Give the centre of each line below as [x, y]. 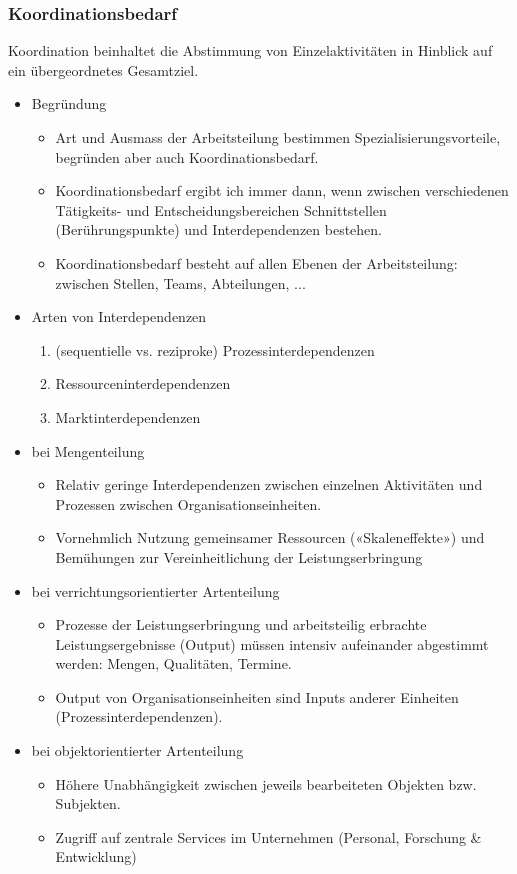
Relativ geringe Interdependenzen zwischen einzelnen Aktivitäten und [269, 484]
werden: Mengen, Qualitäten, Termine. [173, 663]
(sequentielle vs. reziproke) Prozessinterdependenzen [215, 349]
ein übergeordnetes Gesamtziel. [103, 69]
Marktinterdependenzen [128, 416]
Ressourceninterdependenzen [143, 383]
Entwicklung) [96, 856]
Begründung [69, 103]
